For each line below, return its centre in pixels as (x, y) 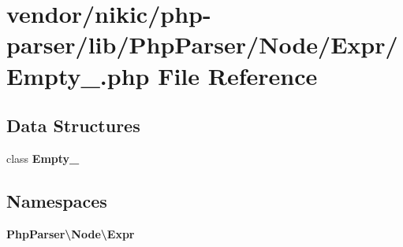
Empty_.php (78, 75)
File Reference (238, 75)
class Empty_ (43, 158)
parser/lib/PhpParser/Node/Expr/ (202, 44)
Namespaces (57, 200)
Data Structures (73, 125)
